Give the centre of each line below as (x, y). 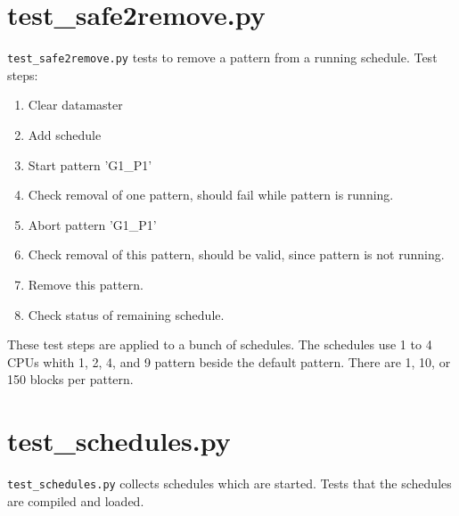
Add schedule (65, 134)
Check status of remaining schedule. (126, 314)
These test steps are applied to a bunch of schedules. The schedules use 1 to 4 (220, 344)
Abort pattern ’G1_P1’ (92, 224)
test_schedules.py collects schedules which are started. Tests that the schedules (229, 483)
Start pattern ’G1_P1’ (90, 164)
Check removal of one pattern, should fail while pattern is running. (211, 195)
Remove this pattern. (86, 284)
